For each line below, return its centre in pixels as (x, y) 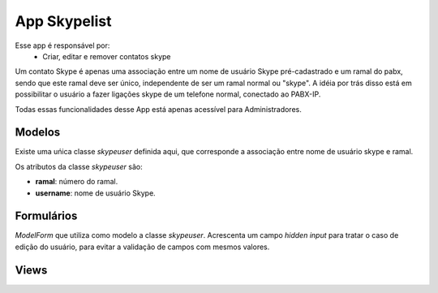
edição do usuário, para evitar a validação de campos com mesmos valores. (142, 247)
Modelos (38, 133)
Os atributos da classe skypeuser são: (79, 166)
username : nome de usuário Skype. (95, 193)
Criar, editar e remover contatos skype (107, 56)
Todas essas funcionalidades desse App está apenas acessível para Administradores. (158, 109)
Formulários (46, 216)
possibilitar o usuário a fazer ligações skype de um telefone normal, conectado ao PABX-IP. (168, 94)
